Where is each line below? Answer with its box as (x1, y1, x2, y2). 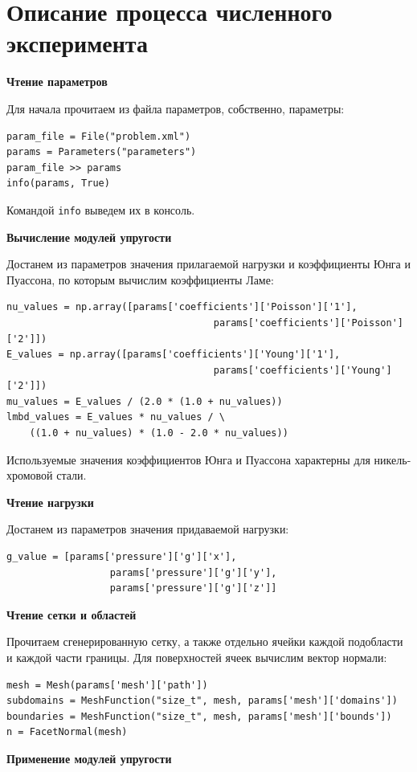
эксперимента (6, 27, 148, 59)
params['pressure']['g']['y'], (109, 566, 277, 578)
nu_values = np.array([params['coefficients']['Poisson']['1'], (6, 301, 358, 313)
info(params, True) (6, 178, 110, 190)
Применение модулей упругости (6, 750, 172, 766)
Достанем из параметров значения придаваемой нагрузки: (6, 521, 289, 537)
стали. (56, 467, 87, 484)
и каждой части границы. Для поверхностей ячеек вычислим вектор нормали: (6, 649, 387, 665)
